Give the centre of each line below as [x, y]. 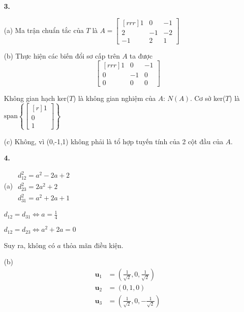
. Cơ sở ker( [208, 98]
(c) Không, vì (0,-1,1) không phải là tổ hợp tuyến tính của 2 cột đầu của [114, 141]
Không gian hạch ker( [37, 98]
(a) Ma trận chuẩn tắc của [44, 30]
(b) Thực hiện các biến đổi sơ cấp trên [62, 55]
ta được [141, 55]
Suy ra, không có [30, 245]
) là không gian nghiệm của [114, 98]
